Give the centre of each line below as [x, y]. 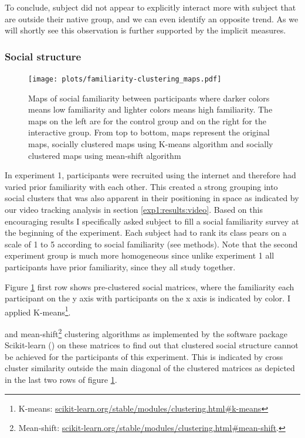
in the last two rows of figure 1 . [61, 380]
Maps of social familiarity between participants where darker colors [149, 98]
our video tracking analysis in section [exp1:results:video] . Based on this [134, 209]
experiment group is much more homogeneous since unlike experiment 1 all [140, 255]
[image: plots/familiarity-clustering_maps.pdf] [125, 79]
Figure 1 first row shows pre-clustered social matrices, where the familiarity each [150, 286]
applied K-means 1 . [38, 311]
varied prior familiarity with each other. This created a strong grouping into [141, 186]
